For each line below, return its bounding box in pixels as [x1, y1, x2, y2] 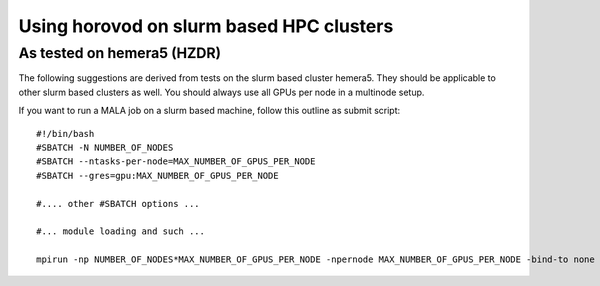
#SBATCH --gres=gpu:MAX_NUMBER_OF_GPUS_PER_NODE [36, 170, 279, 181]
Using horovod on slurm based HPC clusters [18, 15, 394, 37]
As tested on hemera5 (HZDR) [18, 44, 222, 62]
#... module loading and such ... [36, 226, 205, 237]
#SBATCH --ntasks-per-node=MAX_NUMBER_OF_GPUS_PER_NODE [36, 156, 316, 167]
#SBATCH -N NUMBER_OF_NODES [36, 141, 174, 153]
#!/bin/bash [36, 128, 95, 139]
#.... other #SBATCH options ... [36, 198, 200, 209]
